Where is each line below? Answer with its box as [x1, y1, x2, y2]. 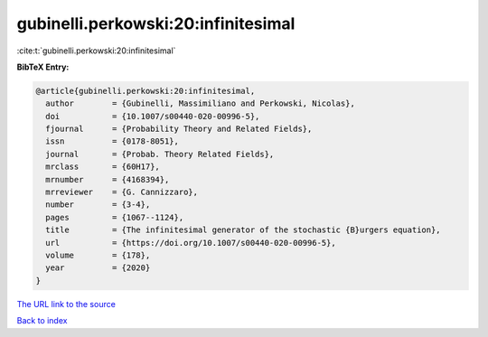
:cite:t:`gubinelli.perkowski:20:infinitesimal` [16, 45, 176, 56]
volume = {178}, [45, 250, 151, 260]
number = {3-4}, [45, 200, 151, 210]
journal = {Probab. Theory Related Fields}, [45, 149, 275, 159]
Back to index [16, 315, 68, 326]
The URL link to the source [16, 298, 117, 309]
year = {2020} [45, 263, 151, 273]
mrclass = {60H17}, [45, 162, 160, 172]
